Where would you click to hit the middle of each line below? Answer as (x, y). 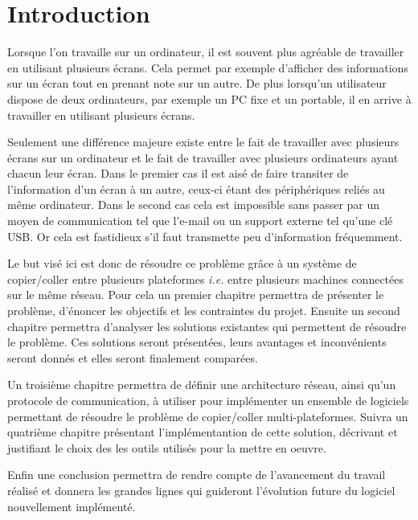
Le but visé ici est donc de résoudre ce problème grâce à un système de (182, 263)
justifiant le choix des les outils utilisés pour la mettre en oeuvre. (167, 447)
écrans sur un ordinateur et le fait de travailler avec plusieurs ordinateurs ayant (203, 157)
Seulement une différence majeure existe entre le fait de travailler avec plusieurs (203, 142)
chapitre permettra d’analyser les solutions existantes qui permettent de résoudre (207, 326)
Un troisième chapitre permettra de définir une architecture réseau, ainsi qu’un (202, 385)
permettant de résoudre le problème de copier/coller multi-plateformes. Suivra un (208, 416)
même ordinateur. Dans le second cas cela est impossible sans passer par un (194, 205)
